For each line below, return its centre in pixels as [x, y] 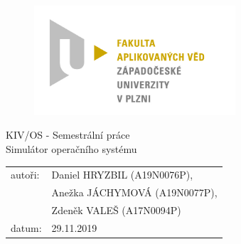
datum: [26, 227]
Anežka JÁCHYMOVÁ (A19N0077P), [134, 192]
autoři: [25, 175]
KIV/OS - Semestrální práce [68, 135]
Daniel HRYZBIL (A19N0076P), [122, 175]
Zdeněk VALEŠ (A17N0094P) [116, 210]
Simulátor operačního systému [71, 149]
